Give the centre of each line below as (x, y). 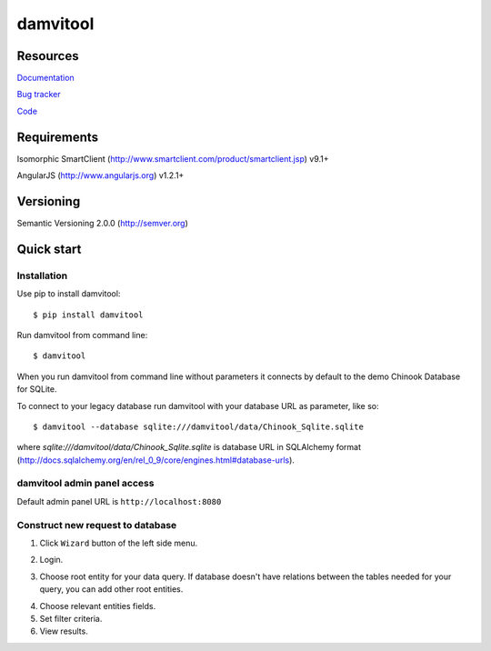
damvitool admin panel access (85, 484)
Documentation (45, 78)
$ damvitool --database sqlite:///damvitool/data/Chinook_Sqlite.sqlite (198, 426)
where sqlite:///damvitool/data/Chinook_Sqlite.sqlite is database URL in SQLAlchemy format (189, 447)
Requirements (58, 137)
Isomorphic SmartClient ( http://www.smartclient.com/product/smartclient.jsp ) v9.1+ (173, 158)
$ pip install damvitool (88, 315)
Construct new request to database (97, 525)
